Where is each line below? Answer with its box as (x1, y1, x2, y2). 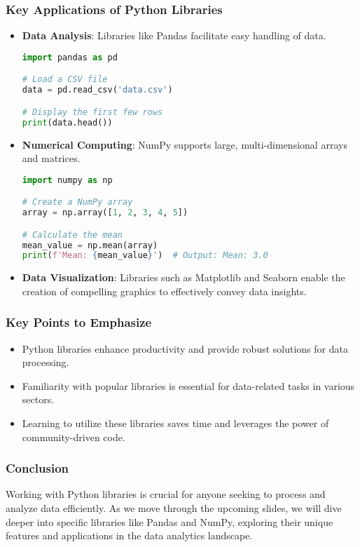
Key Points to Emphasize (6, 313, 152, 331)
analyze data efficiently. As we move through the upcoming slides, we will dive (6, 501, 342, 515)
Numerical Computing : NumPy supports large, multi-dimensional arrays (22, 137, 347, 151)
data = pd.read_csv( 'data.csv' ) (22, 85, 173, 95)
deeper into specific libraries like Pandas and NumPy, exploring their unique (6, 514, 333, 529)
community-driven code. (22, 429, 125, 444)
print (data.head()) (22, 117, 113, 128)
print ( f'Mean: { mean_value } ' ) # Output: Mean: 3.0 (22, 250, 268, 261)
